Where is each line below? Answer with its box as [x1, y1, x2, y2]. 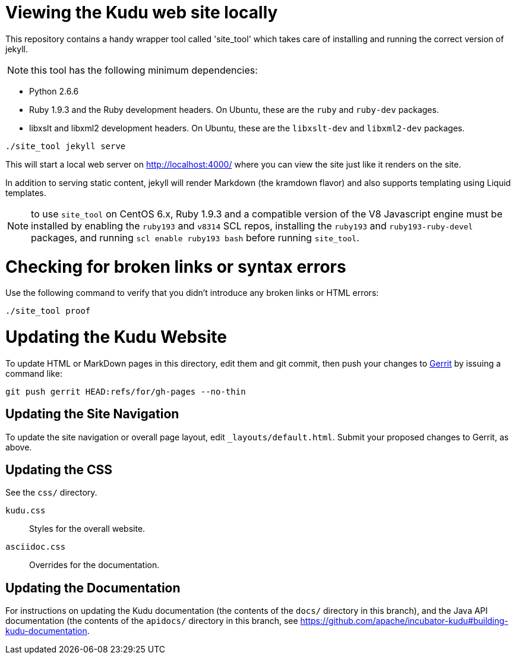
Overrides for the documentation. [29, 560, 160, 570]
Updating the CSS [5, 462, 113, 478]
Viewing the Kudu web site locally [5, 2, 278, 23]
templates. [5, 187, 46, 198]
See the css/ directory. [5, 487, 97, 498]
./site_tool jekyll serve [5, 141, 126, 151]
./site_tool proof [5, 306, 91, 316]
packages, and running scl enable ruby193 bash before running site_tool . [31, 231, 359, 244]
